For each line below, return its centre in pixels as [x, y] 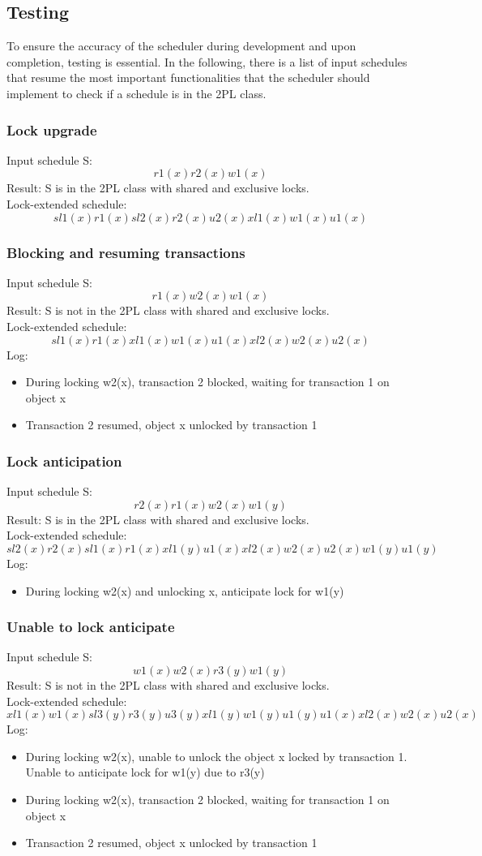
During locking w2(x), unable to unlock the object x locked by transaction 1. [216, 756]
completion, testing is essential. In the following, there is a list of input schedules [207, 61]
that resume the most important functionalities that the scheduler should [188, 77]
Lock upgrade [52, 129]
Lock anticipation [64, 460]
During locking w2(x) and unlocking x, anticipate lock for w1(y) [185, 590]
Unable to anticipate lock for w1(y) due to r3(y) [145, 772]
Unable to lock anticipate [91, 627]
